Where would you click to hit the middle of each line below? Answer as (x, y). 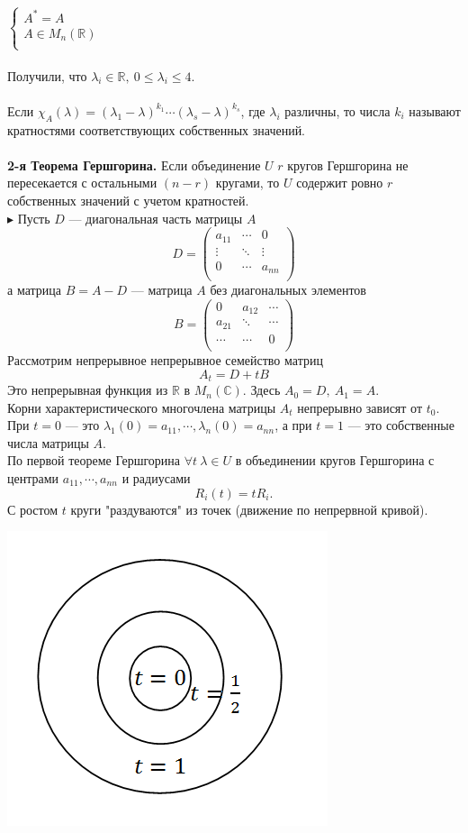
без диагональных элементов (288, 290)
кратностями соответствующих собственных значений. (157, 129)
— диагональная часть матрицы (156, 218)
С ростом (33, 509)
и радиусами (156, 478)
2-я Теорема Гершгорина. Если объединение (134, 165)
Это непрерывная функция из (88, 390)
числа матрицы (48, 442)
